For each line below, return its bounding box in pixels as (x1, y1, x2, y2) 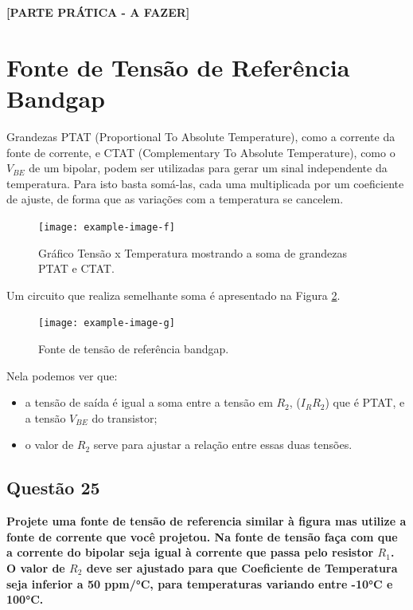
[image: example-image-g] (38, 317, 175, 329)
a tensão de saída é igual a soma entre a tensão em (25, 394, 273, 411)
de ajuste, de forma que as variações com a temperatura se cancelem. (6, 191, 344, 207)
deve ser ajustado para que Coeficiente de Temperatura (86, 559, 398, 576)
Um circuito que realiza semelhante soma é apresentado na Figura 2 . (6, 286, 341, 303)
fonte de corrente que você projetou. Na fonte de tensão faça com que (6, 528, 398, 545)
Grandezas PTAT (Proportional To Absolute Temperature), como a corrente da (6, 128, 395, 144)
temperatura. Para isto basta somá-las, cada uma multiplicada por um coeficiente (6, 175, 404, 191)
